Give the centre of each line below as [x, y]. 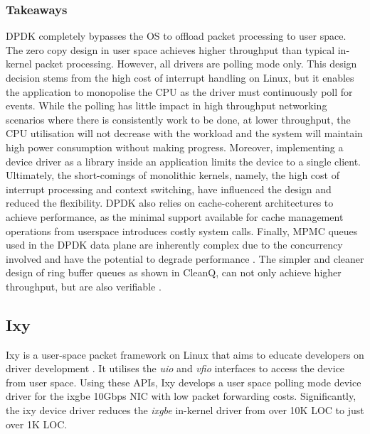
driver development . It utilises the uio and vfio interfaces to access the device [175, 368]
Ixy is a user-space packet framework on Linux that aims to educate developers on [185, 354]
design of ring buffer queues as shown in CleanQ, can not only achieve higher [174, 272]
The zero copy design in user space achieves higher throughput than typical [170, 49]
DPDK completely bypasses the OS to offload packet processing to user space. [176, 36]
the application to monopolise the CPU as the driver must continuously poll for [179, 91]
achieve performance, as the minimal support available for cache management [175, 216]
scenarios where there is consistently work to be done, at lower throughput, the [178, 119]
